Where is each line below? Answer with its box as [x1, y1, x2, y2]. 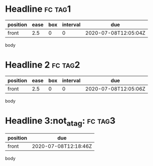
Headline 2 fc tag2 [5, 59, 80, 71]
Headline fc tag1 [5, 3, 71, 15]
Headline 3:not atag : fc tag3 [5, 115, 116, 128]
